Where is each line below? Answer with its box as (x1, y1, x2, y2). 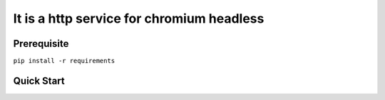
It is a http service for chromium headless (13, 11, 265, 26)
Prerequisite (13, 38, 69, 50)
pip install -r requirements (13, 57, 115, 65)
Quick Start (13, 74, 65, 87)
